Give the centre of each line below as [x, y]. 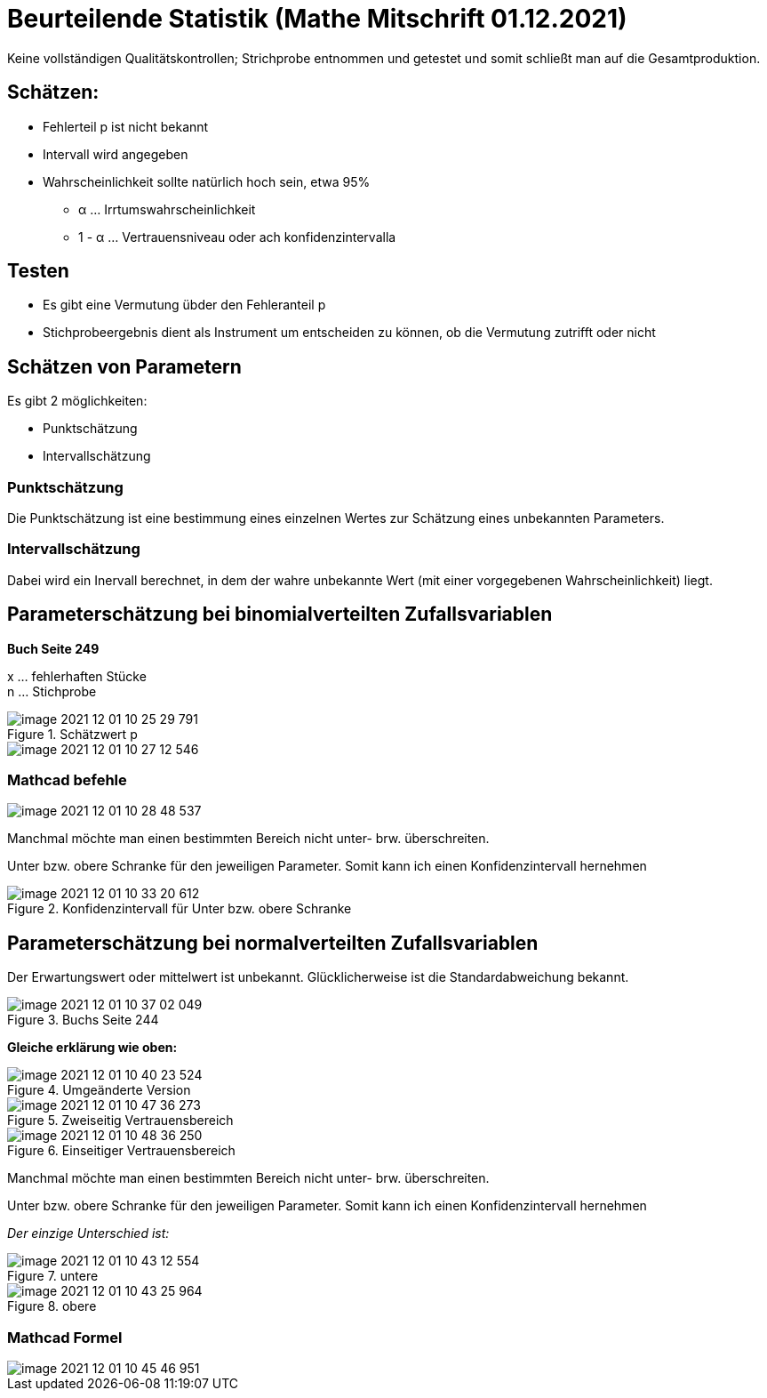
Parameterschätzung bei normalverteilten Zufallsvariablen [273, 943]
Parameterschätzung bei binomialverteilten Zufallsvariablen [280, 615]
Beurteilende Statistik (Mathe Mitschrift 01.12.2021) [317, 19]
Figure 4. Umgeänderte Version [99, 1090]
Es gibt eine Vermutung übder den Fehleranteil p [184, 305]
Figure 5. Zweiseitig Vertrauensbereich [120, 1121]
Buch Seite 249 [53, 648]
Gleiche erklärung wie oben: [92, 1048]
